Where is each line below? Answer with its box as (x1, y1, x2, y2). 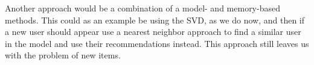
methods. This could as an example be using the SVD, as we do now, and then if (5, 13, 305, 26)
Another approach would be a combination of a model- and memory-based (5, 2, 280, 14)
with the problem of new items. (5, 49, 121, 61)
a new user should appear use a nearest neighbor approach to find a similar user (5, 25, 301, 38)
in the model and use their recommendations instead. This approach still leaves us (5, 37, 309, 49)
